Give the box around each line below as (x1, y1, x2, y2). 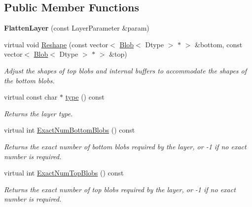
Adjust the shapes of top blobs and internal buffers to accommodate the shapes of (4, 65, 247, 75)
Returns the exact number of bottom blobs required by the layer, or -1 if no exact (4, 141, 247, 151)
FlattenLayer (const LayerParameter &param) (4, 23, 149, 33)
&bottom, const (194, 39, 243, 49)
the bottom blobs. (4, 75, 55, 85)
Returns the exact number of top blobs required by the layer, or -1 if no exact (4, 184, 236, 194)
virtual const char (4, 92, 58, 102)
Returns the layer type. (4, 108, 73, 118)
